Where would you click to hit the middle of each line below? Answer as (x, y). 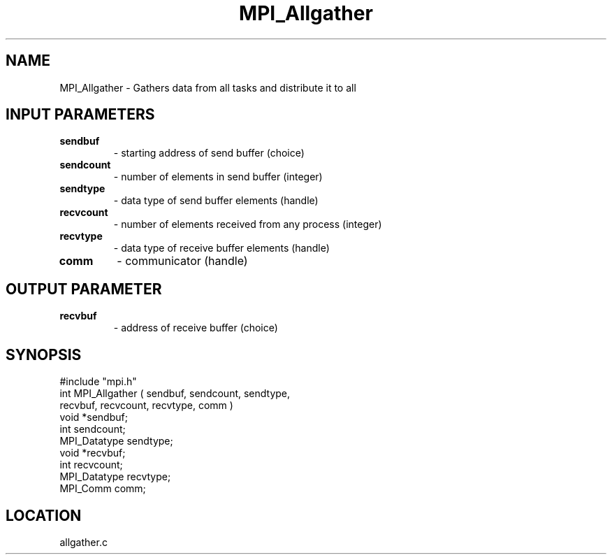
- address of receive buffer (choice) (196, 328)
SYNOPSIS (44, 354)
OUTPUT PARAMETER (84, 289)
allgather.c (83, 542)
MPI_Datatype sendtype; (116, 441)
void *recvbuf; (93, 453)
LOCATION (44, 515)
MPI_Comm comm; (103, 489)
